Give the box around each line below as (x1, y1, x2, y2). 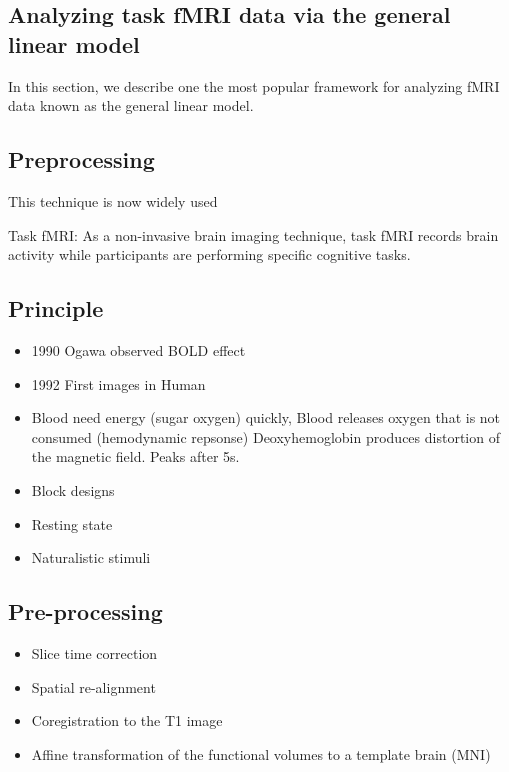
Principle (8, 293, 104, 324)
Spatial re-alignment (31, 676, 156, 697)
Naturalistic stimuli (31, 547, 151, 568)
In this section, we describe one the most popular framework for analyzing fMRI (8, 75, 500, 96)
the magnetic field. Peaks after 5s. (31, 446, 240, 467)
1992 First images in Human (31, 373, 206, 394)
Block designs (31, 479, 115, 500)
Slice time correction (31, 642, 158, 663)
